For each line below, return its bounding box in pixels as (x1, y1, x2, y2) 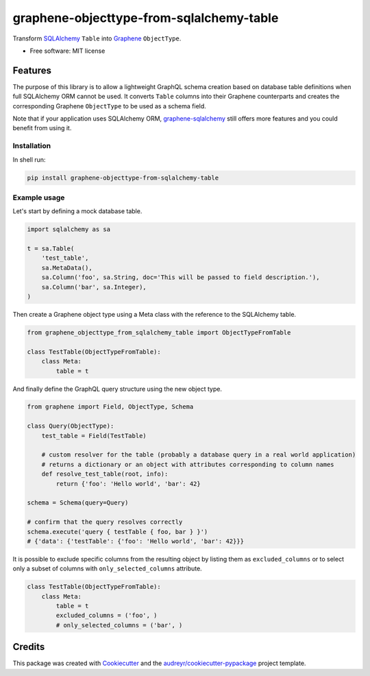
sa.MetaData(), (41, 264, 92, 271)
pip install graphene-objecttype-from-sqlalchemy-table (27, 173, 219, 182)
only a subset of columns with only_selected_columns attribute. (12, 564, 202, 572)
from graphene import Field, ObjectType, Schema (27, 403, 194, 411)
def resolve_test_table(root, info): (41, 470, 169, 478)
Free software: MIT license (29, 47, 106, 55)
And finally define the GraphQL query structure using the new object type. (12, 385, 223, 393)
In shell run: (12, 155, 46, 164)
